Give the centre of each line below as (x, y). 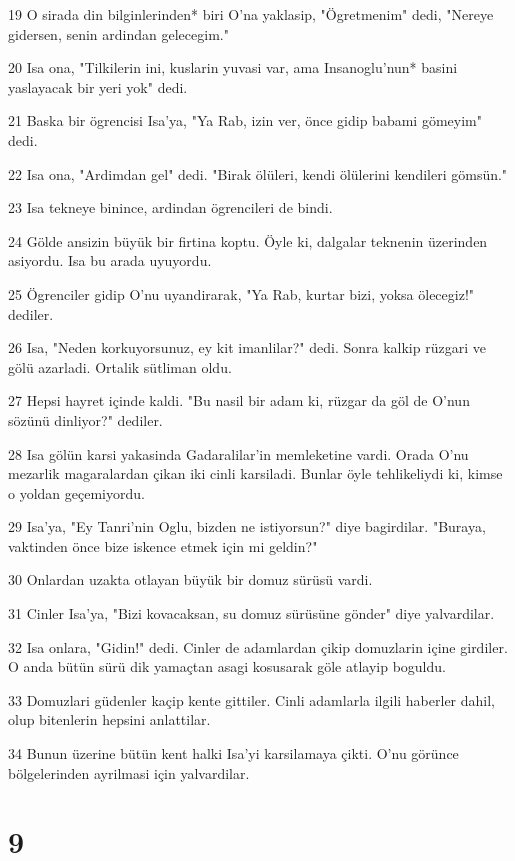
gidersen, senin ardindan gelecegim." (118, 33)
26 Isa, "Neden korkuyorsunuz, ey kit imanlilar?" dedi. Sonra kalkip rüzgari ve (247, 347)
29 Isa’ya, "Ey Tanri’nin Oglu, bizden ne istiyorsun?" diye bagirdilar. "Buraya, (247, 526)
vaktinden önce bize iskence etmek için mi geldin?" (163, 545)
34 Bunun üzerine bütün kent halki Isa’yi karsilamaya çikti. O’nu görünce (233, 753)
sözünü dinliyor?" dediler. (85, 419)
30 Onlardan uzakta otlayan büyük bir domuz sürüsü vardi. (190, 579)
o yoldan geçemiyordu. (76, 492)
